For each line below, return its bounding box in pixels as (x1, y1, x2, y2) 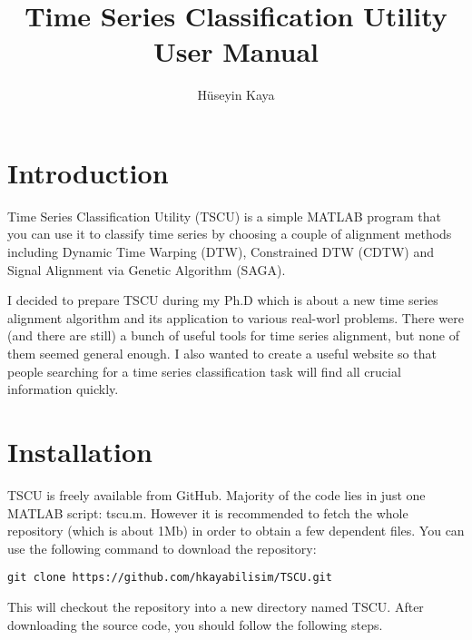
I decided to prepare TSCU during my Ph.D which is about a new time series (7, 290, 438, 310)
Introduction (7, 153, 169, 191)
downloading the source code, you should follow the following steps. (7, 615, 383, 634)
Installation (7, 432, 152, 469)
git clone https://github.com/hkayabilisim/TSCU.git (7, 571, 332, 585)
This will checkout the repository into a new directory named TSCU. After (7, 596, 424, 615)
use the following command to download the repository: (7, 538, 317, 557)
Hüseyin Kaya (197, 85, 275, 104)
